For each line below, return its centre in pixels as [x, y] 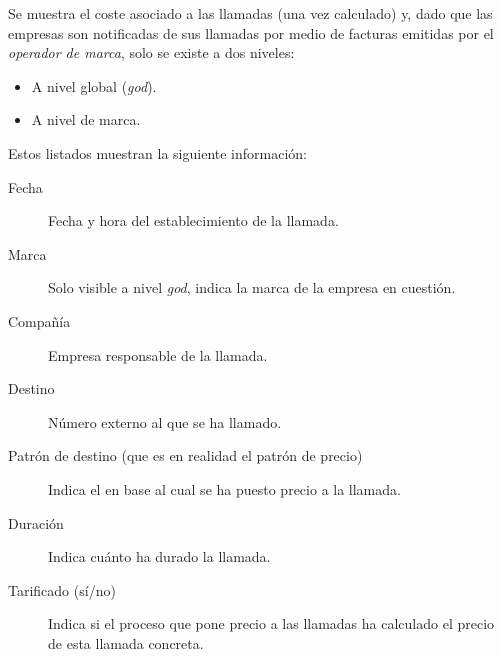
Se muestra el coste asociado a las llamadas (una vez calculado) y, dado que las [250, 13]
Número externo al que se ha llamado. [165, 421]
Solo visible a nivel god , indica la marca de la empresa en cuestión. [252, 287]
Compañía [39, 320]
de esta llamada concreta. [126, 642]
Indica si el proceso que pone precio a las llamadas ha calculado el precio [271, 623]
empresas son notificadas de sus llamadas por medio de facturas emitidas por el [251, 32]
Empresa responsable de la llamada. [158, 354]
